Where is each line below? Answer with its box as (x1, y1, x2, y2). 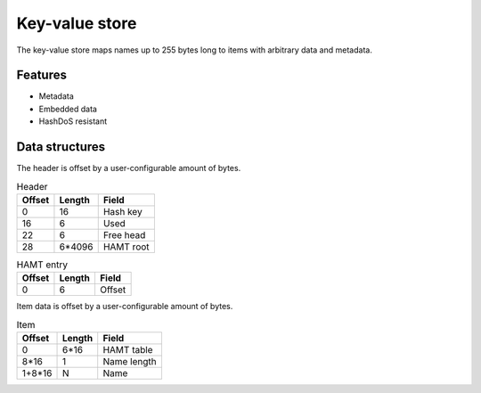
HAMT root (102, 241, 151, 253)
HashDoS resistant (38, 116, 108, 127)
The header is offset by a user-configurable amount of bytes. (16, 163, 241, 174)
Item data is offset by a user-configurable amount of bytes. (16, 301, 233, 312)
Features (16, 68, 67, 83)
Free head (102, 228, 146, 241)
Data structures (16, 139, 106, 155)
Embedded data (38, 103, 98, 114)
